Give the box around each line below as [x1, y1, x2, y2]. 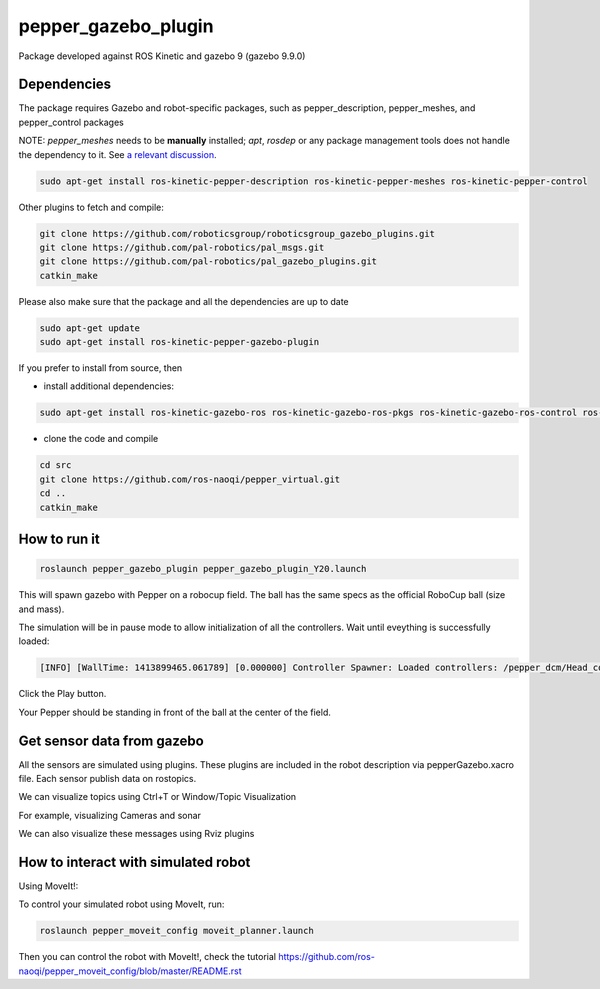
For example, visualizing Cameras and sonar [18, 809, 202, 821]
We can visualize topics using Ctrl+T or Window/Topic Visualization [18, 791, 297, 803]
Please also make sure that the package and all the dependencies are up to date [18, 295, 349, 307]
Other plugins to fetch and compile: [18, 201, 164, 213]
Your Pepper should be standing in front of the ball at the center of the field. [18, 706, 332, 718]
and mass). [18, 603, 65, 615]
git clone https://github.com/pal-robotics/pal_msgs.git [39, 241, 325, 253]
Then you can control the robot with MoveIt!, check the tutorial [18, 951, 277, 963]
